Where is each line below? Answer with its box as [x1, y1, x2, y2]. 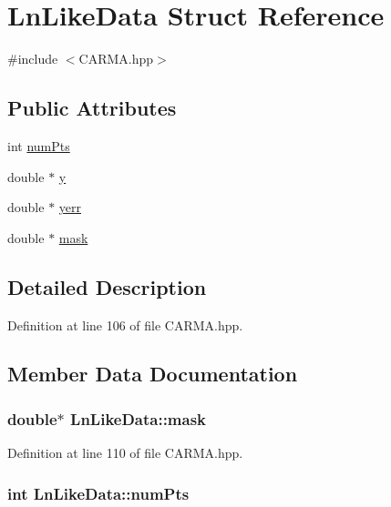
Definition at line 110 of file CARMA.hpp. [7, 443, 243, 462]
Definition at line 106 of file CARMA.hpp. [7, 315, 243, 334]
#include [7, 49, 58, 68]
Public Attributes [7, 94, 177, 122]
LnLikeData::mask [70, 407, 207, 430]
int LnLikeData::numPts [7, 482, 190, 504]
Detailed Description [7, 272, 207, 300]
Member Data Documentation [7, 360, 298, 388]
